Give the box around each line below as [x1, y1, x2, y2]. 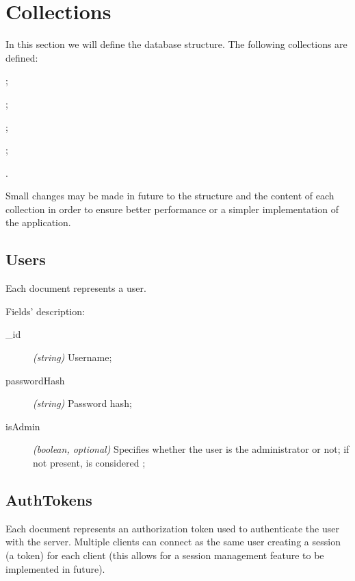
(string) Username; [33, 350, 112, 364]
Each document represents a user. [5, 281, 146, 295]
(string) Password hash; [33, 396, 132, 410]
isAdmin [5, 419, 40, 433]
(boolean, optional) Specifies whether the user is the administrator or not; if [33, 442, 350, 456]
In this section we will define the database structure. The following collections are [5, 37, 347, 51]
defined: [5, 50, 38, 64]
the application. [5, 215, 71, 230]
